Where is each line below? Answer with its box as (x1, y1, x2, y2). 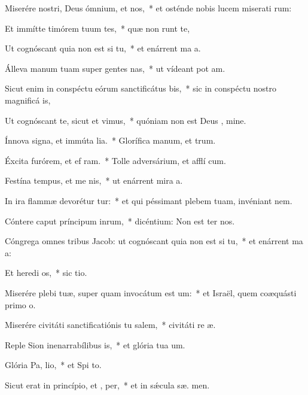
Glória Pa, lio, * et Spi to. (5, 358, 102, 371)
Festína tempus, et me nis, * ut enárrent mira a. (5, 174, 183, 187)
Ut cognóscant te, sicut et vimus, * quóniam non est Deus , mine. (5, 114, 246, 126)
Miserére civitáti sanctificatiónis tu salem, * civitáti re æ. (5, 318, 216, 331)
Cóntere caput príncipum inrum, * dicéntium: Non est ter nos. (5, 214, 235, 227)
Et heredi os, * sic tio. (5, 266, 87, 279)
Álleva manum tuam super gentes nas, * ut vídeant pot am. (5, 62, 225, 74)
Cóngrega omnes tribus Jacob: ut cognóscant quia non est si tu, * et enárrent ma (5, 235, 303, 247)
